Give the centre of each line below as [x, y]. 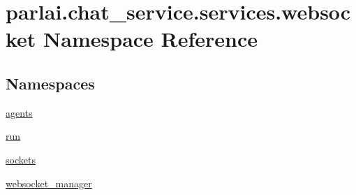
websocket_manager [49, 183]
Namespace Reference [151, 39]
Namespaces [50, 83]
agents [19, 112]
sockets [21, 159]
